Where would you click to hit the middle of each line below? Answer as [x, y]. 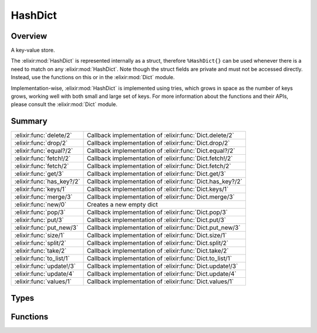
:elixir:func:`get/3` [39, 174]
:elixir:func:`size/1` [40, 236]
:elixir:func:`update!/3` [45, 266]
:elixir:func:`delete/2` [43, 135]
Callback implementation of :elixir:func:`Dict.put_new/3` [163, 227]
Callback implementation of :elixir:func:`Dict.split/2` [158, 243]
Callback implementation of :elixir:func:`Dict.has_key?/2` [165, 182]
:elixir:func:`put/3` [39, 220]
